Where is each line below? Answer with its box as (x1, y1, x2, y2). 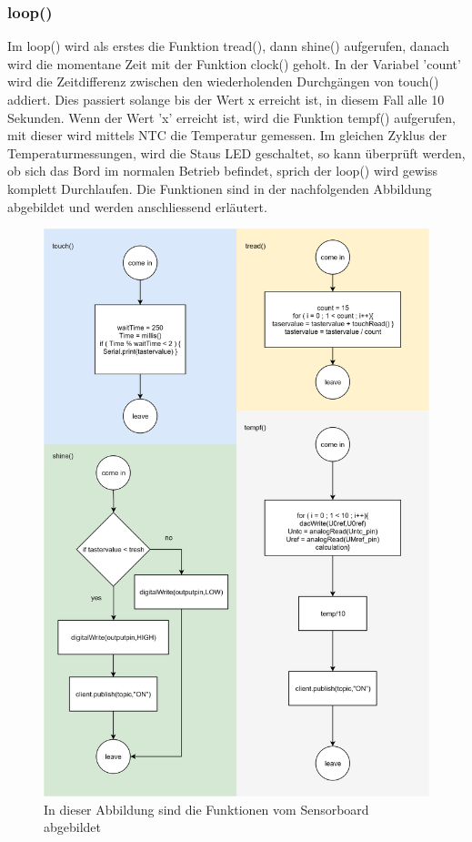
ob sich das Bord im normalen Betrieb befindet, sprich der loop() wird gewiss (7, 161, 438, 180)
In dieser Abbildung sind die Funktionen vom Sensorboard (44, 799, 369, 818)
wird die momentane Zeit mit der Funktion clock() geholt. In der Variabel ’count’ (7, 54, 461, 73)
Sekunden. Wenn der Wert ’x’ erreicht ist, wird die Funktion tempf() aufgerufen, (7, 107, 456, 127)
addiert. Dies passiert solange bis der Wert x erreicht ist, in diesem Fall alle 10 (7, 90, 445, 108)
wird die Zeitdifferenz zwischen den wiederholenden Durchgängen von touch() (7, 72, 439, 91)
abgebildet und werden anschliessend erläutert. (7, 197, 267, 216)
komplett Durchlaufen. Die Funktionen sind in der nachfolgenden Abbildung (7, 178, 432, 198)
